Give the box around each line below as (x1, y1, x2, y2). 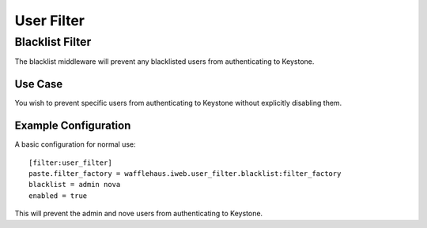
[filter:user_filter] (28, 158, 112, 167)
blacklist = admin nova (28, 180, 121, 189)
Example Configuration (14, 119, 131, 133)
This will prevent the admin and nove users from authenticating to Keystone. (14, 209, 263, 219)
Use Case (14, 77, 63, 91)
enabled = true (28, 191, 88, 200)
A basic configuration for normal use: (14, 140, 136, 149)
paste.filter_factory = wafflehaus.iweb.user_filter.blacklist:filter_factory (28, 169, 342, 178)
